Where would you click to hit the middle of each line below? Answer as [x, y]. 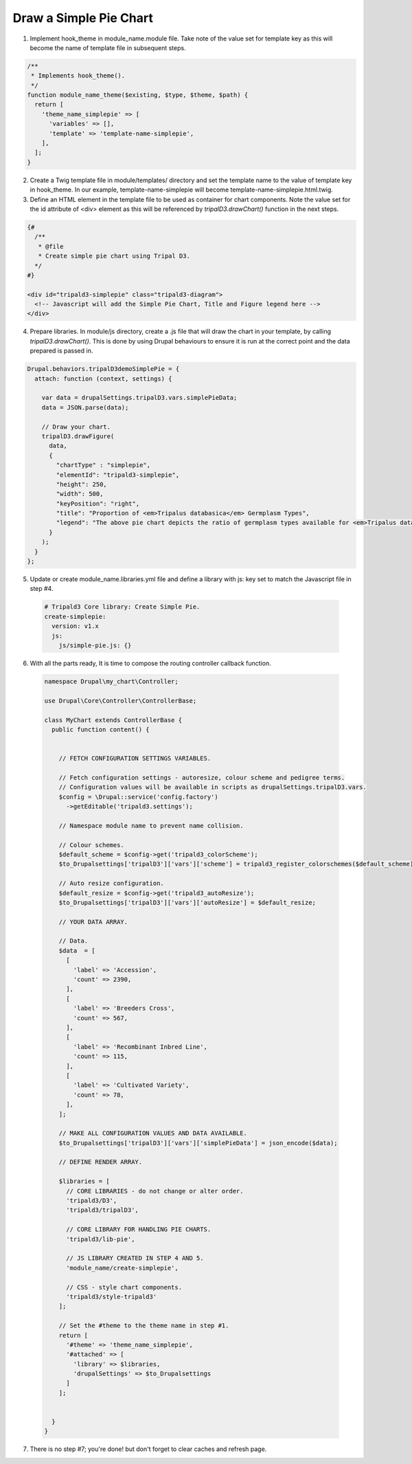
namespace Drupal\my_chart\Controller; [111, 681]
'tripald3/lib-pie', [101, 1239]
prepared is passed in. [61, 351]
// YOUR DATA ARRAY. [93, 922]
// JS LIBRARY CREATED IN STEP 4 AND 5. [135, 1258]
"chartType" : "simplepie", [103, 465]
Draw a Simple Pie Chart [83, 18]
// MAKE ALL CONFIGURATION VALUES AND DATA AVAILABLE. [153, 1133]
